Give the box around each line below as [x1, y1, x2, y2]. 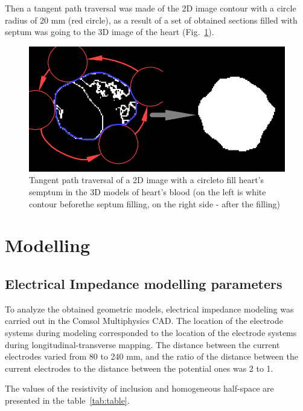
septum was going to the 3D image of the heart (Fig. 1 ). [5, 25, 214, 38]
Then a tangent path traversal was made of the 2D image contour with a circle [5, 2, 296, 14]
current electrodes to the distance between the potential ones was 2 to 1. [5, 361, 273, 374]
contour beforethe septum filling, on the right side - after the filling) [29, 197, 281, 210]
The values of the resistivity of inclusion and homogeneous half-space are [5, 382, 274, 395]
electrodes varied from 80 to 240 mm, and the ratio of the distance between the [5, 350, 298, 363]
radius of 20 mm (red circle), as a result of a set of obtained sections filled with [5, 13, 298, 26]
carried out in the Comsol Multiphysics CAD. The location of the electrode [5, 314, 283, 327]
